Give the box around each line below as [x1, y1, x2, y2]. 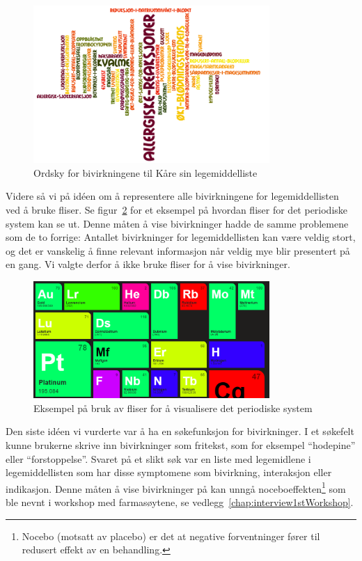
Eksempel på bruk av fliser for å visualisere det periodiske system [33, 400, 313, 415]
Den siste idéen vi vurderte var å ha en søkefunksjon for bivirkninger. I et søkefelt [6, 424, 354, 438]
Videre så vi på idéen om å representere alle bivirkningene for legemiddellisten [6, 189, 339, 203]
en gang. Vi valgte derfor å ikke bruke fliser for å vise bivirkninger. [6, 257, 290, 271]
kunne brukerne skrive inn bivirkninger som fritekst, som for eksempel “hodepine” [6, 437, 356, 452]
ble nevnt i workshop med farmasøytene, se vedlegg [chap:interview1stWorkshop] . [6, 495, 354, 509]
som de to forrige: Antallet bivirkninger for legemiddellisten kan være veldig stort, [6, 230, 356, 244]
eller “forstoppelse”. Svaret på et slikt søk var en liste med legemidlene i [6, 451, 311, 466]
